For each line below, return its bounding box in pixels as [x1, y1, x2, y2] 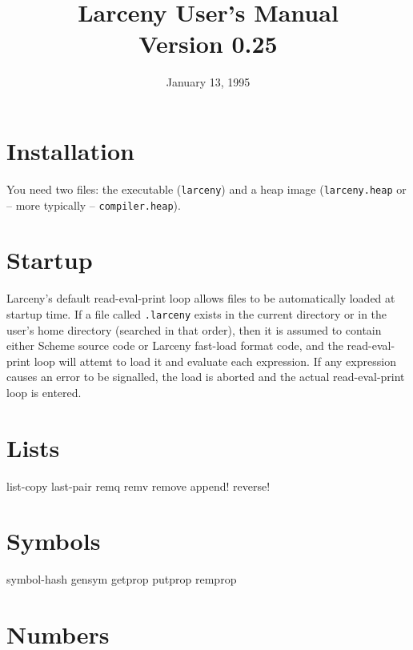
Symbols [6, 524, 101, 557]
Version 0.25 [138, 27, 278, 60]
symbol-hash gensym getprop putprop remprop [6, 571, 237, 588]
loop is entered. [6, 383, 82, 400]
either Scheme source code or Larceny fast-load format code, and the [6, 337, 343, 354]
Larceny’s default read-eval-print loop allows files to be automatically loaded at [6, 290, 395, 307]
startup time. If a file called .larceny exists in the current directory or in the [6, 305, 387, 322]
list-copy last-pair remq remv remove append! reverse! [6, 477, 271, 494]
